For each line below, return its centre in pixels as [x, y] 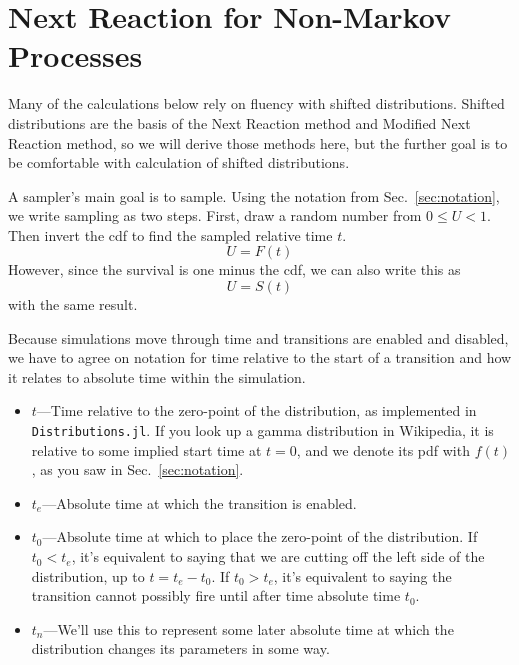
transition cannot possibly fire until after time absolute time [216, 595]
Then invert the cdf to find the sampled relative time [170, 234]
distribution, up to [88, 575]
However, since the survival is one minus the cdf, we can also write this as [234, 269]
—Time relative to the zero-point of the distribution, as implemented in [256, 410]
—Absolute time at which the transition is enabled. [199, 502]
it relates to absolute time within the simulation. [157, 376]
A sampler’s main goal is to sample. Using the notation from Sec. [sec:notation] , [254, 195]
